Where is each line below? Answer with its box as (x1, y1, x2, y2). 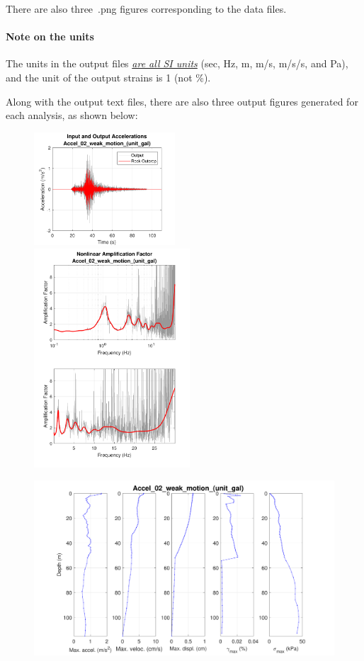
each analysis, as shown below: (6, 108, 138, 123)
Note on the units (6, 29, 94, 44)
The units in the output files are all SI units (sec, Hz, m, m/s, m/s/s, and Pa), (6, 56, 348, 71)
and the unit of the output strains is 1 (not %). (6, 69, 211, 84)
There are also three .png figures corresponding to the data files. (6, 1, 287, 16)
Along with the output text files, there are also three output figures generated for (6, 94, 358, 108)
